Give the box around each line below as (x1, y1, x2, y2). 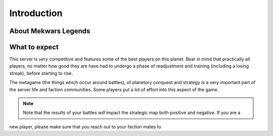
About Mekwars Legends (9, 27, 90, 35)
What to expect (9, 43, 59, 51)
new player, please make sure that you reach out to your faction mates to (9, 123, 161, 129)
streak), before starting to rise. (9, 70, 73, 76)
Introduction (9, 8, 63, 19)
